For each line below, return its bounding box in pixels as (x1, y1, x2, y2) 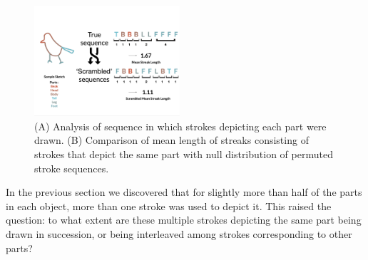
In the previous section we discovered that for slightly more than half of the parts (6, 184, 362, 199)
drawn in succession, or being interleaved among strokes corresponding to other (6, 226, 352, 241)
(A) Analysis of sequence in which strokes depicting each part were (34, 118, 327, 133)
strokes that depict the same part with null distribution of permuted (34, 147, 333, 161)
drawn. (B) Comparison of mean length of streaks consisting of (34, 132, 309, 147)
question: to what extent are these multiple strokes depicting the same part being (6, 212, 362, 227)
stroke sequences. (34, 160, 109, 175)
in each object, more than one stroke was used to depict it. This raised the (6, 198, 332, 213)
